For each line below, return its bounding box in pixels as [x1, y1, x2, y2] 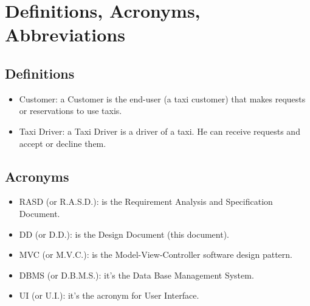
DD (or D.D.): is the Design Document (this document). [19, 227, 230, 240]
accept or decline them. [19, 137, 106, 149]
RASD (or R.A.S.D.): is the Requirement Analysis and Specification [19, 195, 273, 208]
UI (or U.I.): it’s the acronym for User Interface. [19, 289, 199, 302]
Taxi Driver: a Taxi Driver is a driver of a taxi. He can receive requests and [19, 124, 300, 137]
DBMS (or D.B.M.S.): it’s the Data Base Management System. [19, 268, 254, 281]
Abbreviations [5, 22, 125, 47]
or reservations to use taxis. [19, 104, 122, 117]
